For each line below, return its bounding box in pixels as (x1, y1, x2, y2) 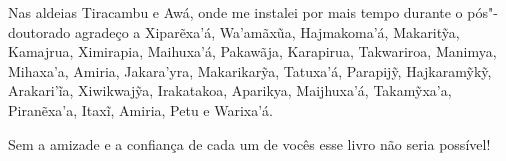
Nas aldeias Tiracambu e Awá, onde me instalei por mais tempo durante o (8, 2, 463, 22)
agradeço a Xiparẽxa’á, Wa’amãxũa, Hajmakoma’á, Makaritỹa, (74, 21, 460, 42)
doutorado (8, 21, 71, 42)
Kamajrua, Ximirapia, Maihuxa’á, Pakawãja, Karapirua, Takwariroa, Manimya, (8, 41, 497, 62)
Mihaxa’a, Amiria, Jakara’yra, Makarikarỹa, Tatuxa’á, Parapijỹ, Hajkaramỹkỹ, (8, 60, 492, 81)
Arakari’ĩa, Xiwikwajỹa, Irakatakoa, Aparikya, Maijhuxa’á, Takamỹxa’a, (8, 80, 452, 101)
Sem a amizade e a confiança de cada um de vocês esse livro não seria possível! (8, 133, 491, 154)
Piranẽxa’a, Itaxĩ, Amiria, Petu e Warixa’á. (8, 99, 273, 120)
